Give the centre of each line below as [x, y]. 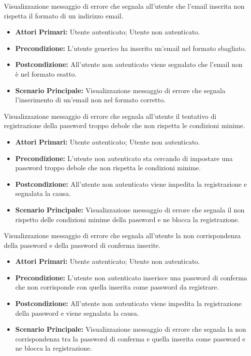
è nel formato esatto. [46, 73]
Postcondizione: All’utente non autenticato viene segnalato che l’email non [129, 64]
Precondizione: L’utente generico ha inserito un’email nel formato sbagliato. [131, 48]
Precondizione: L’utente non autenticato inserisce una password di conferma [131, 277]
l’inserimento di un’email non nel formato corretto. [90, 100]
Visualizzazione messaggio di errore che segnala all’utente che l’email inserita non [124, 6]
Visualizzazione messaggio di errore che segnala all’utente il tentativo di [110, 116]
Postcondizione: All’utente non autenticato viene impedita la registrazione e [131, 184]
